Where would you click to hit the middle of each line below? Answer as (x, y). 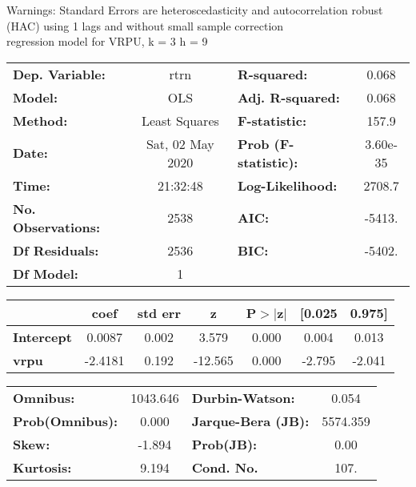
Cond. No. (225, 467)
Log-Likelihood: (287, 185)
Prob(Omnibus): (66, 421)
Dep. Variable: (59, 74)
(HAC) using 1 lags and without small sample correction (145, 25)
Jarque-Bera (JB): (250, 421)
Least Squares (180, 120)
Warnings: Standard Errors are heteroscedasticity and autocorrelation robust (195, 10)
